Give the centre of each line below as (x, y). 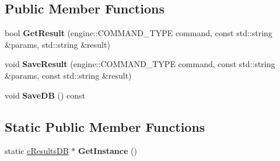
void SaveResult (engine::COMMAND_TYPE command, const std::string (140, 64)
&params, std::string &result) (57, 44)
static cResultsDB (37, 151)
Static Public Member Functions (105, 126)
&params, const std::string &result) (68, 75)
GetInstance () (108, 151)
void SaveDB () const (45, 95)
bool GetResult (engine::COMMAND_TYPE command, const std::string (139, 33)
